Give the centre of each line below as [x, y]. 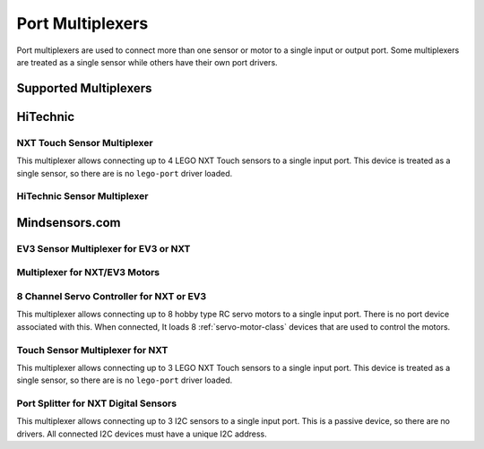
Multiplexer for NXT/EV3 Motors [88, 272]
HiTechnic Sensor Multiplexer [82, 196]
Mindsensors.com [69, 223]
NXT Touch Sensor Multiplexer [85, 142]
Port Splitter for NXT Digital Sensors [97, 403]
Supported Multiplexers [84, 88]
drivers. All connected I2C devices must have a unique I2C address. [142, 434]
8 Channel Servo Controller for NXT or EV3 [111, 296]
